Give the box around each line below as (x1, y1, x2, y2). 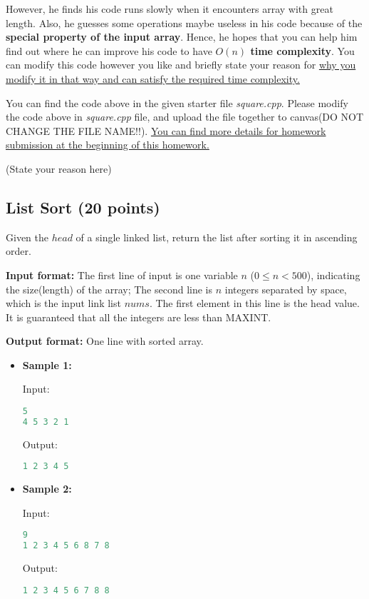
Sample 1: (22, 357, 72, 372)
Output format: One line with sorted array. (6, 333, 204, 348)
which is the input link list (6, 296, 121, 311)
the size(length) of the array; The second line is (6, 281, 213, 296)
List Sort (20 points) (6, 196, 160, 218)
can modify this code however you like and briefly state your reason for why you (6, 57, 356, 72)
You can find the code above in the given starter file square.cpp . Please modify (6, 95, 348, 110)
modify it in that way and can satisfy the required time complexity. (6, 71, 300, 86)
